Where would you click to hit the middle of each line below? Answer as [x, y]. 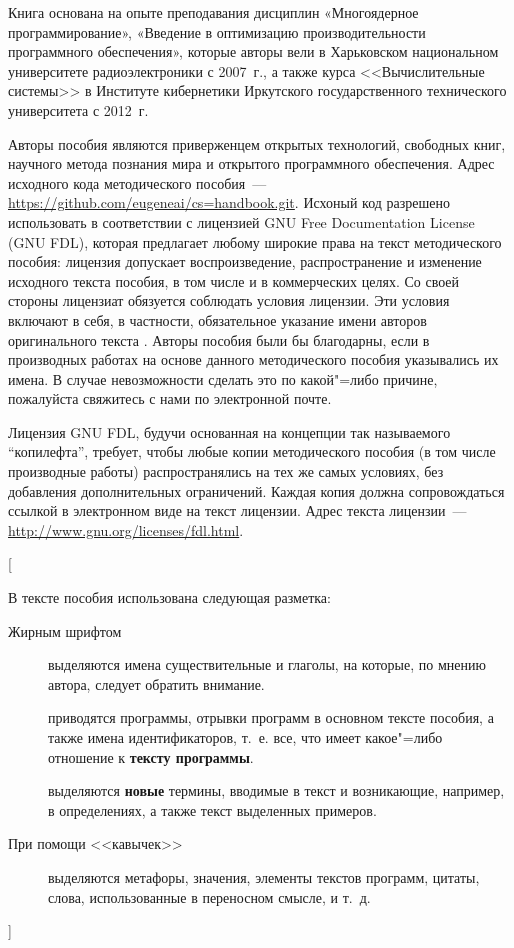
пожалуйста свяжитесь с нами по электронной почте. [170, 398]
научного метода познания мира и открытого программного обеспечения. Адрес [251, 163]
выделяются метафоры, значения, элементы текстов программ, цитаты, [264, 876]
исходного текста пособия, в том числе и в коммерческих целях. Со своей [234, 280]
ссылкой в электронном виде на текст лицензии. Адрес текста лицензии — [237, 510]
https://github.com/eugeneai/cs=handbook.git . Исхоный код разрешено [229, 202]
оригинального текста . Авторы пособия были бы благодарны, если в [219, 339]
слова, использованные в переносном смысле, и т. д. [209, 896]
